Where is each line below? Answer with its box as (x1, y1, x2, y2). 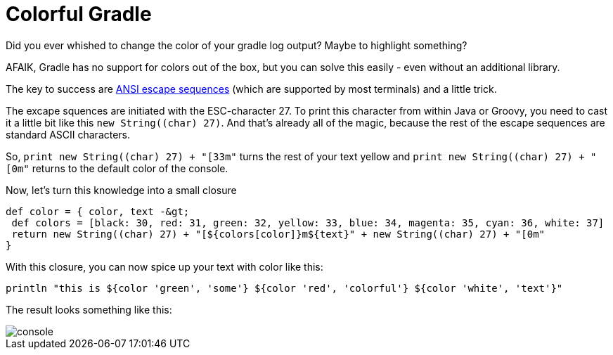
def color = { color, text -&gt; (6, 205, 190, 217)
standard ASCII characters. (6, 128, 131, 141)
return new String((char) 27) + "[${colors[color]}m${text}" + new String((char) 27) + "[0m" (11, 228, 546, 240)
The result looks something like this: (6, 303, 172, 316)
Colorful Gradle (6, 2, 152, 26)
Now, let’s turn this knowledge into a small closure (6, 183, 237, 196)
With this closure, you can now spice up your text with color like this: (6, 260, 323, 273)
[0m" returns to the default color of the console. (6, 162, 228, 174)
